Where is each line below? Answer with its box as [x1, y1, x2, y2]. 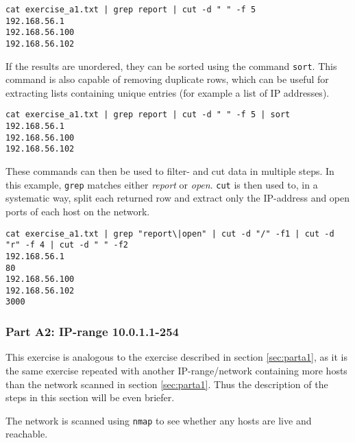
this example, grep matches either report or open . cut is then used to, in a [5, 177, 318, 191]
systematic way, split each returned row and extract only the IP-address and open [5, 191, 350, 205]
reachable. [5, 427, 48, 441]
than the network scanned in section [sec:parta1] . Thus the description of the [5, 376, 328, 391]
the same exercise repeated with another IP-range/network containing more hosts [5, 363, 347, 377]
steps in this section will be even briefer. [5, 390, 175, 405]
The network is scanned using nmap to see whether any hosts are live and [5, 413, 312, 427]
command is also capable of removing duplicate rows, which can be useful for [5, 72, 329, 86]
